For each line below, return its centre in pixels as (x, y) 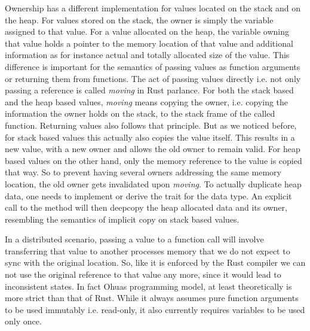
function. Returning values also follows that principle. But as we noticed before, (151, 125)
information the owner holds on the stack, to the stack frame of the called (140, 113)
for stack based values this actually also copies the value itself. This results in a (150, 137)
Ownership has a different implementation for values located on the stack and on (153, 8)
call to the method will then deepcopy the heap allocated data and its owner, (146, 207)
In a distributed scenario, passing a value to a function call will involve (134, 239)
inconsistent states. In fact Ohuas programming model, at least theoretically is (148, 286)
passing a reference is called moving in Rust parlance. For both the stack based (149, 90)
